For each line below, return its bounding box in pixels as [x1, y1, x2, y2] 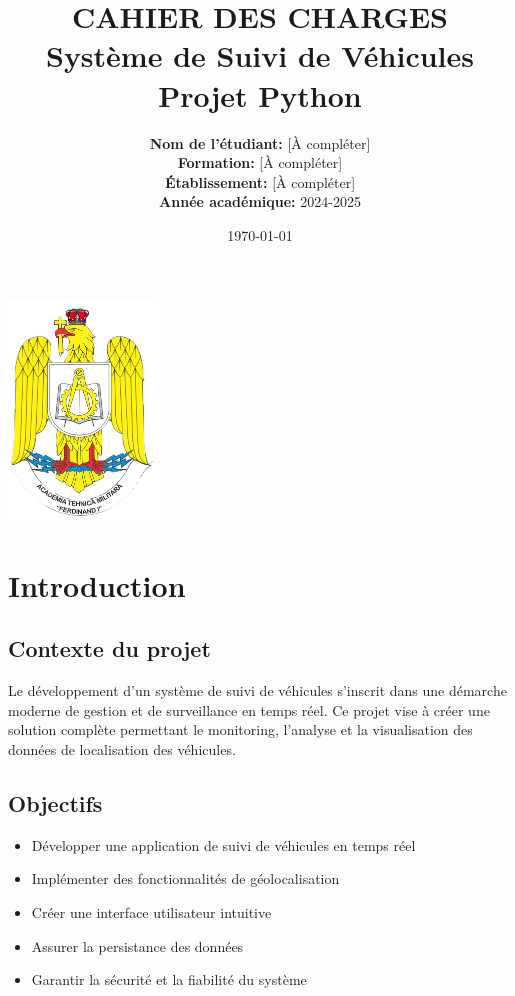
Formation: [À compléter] [177, 152, 343, 173]
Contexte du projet [8, 633, 211, 664]
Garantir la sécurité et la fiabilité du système [31, 969, 307, 990]
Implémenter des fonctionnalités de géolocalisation [31, 868, 340, 889]
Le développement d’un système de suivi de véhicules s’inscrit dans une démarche [8, 680, 507, 701]
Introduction [8, 564, 186, 605]
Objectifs [8, 788, 103, 819]
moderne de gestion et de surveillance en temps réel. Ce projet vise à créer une [8, 699, 490, 720]
